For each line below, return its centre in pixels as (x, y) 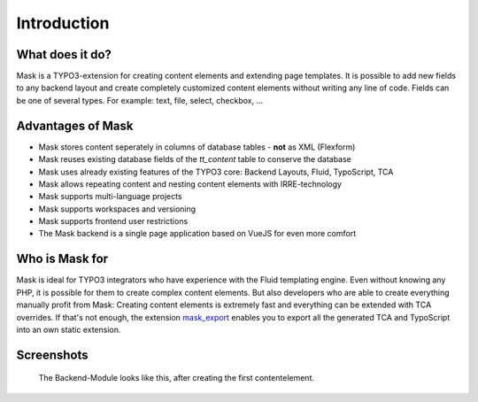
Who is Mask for (62, 259)
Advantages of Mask (75, 125)
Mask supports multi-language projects (110, 197)
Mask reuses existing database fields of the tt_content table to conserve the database (195, 159)
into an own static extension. (69, 329)
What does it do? (64, 54)
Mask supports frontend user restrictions (113, 221)
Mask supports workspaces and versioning (117, 209)
